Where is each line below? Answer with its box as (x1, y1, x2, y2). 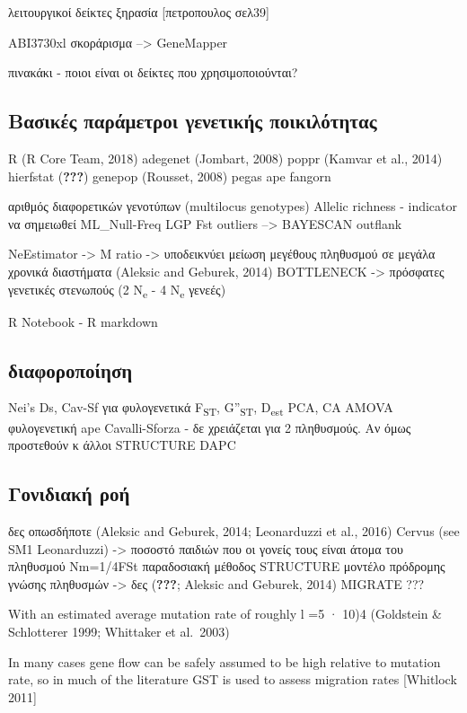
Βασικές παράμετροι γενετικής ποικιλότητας (8, 107, 377, 135)
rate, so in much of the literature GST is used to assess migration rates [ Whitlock (8, 670, 457, 689)
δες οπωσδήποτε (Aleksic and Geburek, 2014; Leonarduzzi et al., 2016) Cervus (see (8, 521, 460, 540)
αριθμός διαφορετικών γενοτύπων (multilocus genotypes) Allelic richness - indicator (8, 197, 457, 216)
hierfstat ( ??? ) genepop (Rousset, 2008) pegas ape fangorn (8, 166, 331, 185)
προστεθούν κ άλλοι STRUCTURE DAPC (8, 436, 236, 454)
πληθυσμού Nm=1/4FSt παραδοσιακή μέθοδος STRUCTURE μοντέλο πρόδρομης (8, 557, 445, 576)
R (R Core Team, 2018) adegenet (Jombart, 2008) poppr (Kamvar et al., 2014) (8, 148, 443, 167)
